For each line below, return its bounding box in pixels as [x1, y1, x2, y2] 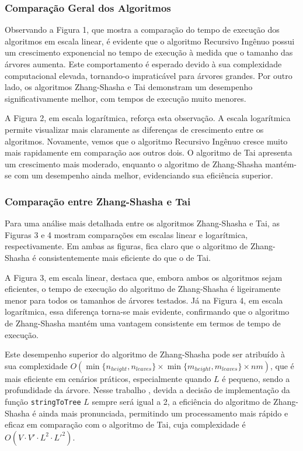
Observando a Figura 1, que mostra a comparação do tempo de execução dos [5, 23, 280, 36]
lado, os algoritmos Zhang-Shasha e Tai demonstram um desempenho [5, 81, 253, 93]
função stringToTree [5, 395, 81, 407]
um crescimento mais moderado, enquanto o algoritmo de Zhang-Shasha [5, 157, 263, 170]
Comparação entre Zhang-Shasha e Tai [5, 194, 191, 208]
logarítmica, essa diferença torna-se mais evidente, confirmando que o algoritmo [5, 305, 290, 318]
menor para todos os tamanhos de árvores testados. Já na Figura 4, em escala [5, 294, 283, 306]
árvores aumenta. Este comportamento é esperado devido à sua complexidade [5, 58, 282, 70]
